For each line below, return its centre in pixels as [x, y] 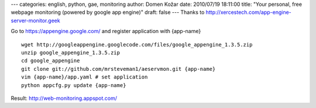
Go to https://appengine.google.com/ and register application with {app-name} [106, 31]
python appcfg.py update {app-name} [74, 85]
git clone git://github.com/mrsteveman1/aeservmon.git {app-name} [118, 69]
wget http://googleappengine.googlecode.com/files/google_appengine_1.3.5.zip [137, 44]
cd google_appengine [51, 61]
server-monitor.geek [36, 20]
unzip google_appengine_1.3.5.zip [71, 53]
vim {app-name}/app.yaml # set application [85, 77]
